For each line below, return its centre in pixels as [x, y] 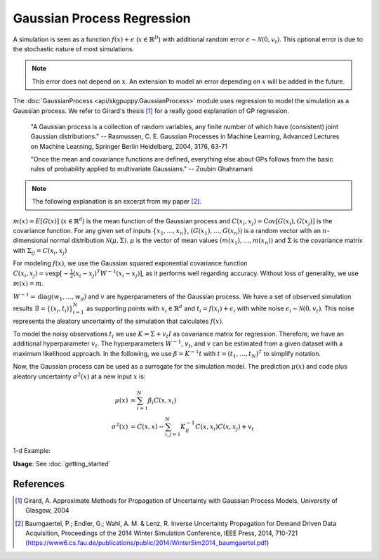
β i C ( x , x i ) [162, 401]
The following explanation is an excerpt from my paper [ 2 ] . [117, 202]
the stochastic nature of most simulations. [74, 48]
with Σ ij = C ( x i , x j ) [40, 251]
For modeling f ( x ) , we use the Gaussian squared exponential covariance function [131, 263]
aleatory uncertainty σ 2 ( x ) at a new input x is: [79, 376]
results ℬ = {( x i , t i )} [43, 309]
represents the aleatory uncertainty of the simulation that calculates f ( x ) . [118, 321]
